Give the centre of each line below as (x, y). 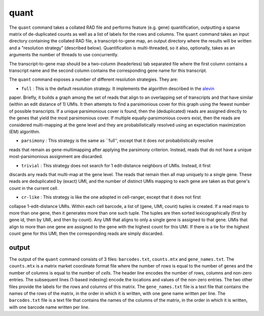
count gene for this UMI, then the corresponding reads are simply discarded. (86, 234)
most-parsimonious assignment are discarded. (56, 157)
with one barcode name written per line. (49, 307)
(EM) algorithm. (25, 132)
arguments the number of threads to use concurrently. (64, 55)
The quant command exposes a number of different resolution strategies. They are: (94, 79)
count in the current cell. (34, 188)
